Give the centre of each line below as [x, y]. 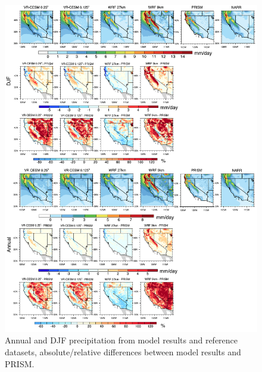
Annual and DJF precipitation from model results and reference [121, 340]
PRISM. [20, 363]
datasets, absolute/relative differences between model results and [123, 352]
